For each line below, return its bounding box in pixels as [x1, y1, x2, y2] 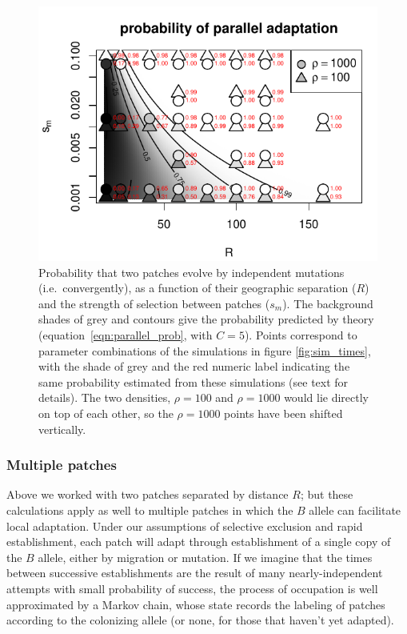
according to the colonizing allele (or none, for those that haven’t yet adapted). [6, 612, 394, 628]
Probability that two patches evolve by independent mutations [38, 263, 345, 280]
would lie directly [284, 389, 369, 406]
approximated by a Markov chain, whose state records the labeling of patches [6, 596, 385, 612]
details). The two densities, [38, 389, 171, 406]
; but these [300, 486, 353, 503]
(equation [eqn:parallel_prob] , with [38, 326, 213, 343]
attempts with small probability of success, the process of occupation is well [6, 580, 378, 596]
